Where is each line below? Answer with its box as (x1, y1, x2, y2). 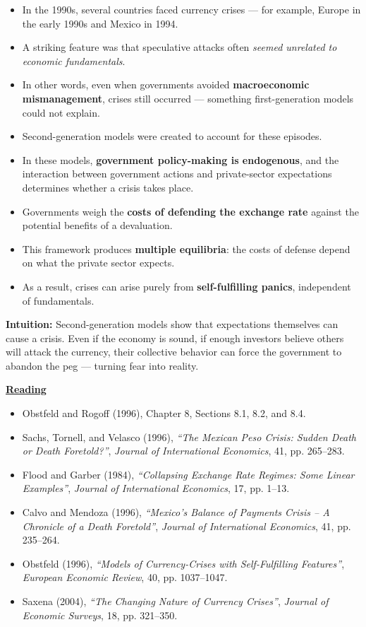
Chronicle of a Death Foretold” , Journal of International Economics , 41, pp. (22, 518, 351, 533)
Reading (6, 382, 47, 397)
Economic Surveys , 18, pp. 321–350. (22, 607, 178, 622)
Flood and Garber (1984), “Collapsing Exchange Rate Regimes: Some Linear (22, 467, 355, 481)
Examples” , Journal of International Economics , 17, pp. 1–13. (22, 481, 290, 496)
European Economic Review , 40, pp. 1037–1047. (22, 570, 228, 585)
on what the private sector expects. (22, 255, 175, 270)
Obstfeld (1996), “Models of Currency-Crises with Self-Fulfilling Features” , (22, 556, 345, 570)
